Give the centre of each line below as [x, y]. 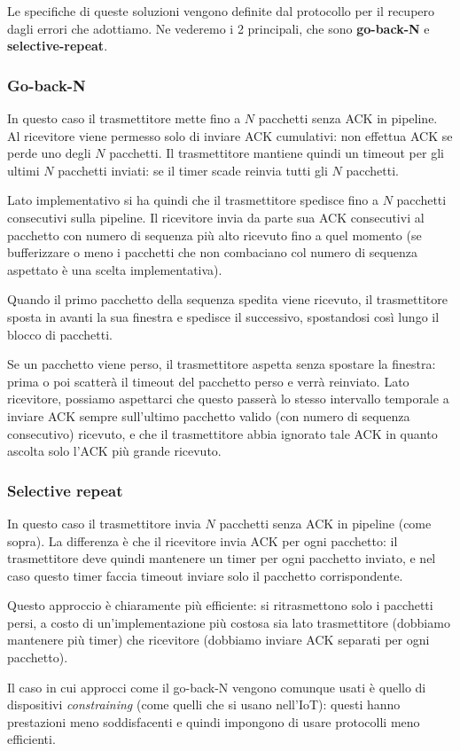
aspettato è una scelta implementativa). [115, 269]
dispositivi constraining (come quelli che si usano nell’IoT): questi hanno [204, 704]
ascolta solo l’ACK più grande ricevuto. [114, 451]
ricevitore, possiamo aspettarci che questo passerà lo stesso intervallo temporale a [228, 399]
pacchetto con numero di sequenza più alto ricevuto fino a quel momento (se [214, 235]
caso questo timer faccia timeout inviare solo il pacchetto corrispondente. [205, 575]
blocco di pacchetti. [60, 334]
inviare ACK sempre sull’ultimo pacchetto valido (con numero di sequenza [209, 415]
